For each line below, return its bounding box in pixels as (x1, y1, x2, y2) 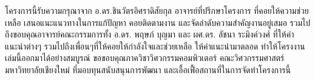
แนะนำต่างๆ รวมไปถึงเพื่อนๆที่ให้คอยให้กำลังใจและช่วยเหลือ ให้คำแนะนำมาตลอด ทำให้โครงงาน (5, 39, 305, 52)
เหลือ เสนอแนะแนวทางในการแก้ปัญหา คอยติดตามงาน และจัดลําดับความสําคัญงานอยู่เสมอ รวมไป (5, 16, 311, 28)
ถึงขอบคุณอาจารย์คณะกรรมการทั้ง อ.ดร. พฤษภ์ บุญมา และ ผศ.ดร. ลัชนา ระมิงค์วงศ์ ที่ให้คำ (5, 28, 294, 40)
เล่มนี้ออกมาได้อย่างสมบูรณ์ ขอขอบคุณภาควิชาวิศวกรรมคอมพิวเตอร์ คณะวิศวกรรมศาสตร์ (5, 51, 285, 64)
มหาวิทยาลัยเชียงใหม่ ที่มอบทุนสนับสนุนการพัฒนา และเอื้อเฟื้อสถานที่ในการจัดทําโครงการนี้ (5, 63, 291, 76)
